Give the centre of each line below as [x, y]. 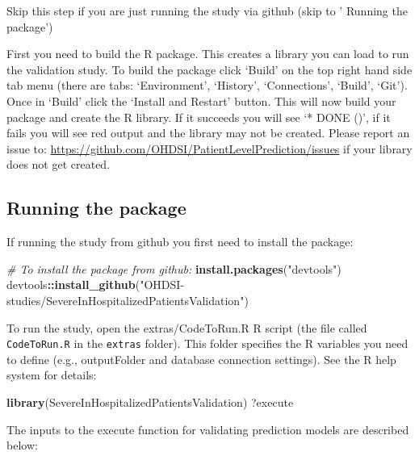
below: [22, 445]
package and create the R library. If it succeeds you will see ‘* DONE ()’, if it [199, 117]
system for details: [52, 375]
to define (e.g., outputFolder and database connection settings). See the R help [201, 359]
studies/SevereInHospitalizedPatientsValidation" [126, 300]
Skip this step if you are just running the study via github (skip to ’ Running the [207, 10]
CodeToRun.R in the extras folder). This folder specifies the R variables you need [207, 343]
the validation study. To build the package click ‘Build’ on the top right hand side [209, 69]
